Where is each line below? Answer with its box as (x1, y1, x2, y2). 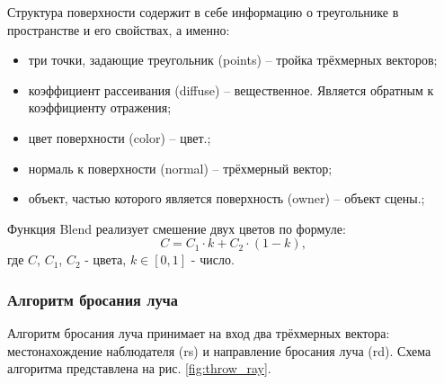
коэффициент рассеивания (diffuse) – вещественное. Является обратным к (28, 80, 434, 99)
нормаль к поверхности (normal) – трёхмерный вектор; (28, 158, 333, 177)
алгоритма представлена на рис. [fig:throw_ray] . (7, 359, 271, 378)
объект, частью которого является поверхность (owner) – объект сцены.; (28, 189, 425, 208)
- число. (191, 250, 235, 269)
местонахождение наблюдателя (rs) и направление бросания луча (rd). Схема (7, 341, 431, 360)
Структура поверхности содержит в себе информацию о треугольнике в (7, 3, 399, 21)
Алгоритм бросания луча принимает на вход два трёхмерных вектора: (7, 324, 390, 343)
